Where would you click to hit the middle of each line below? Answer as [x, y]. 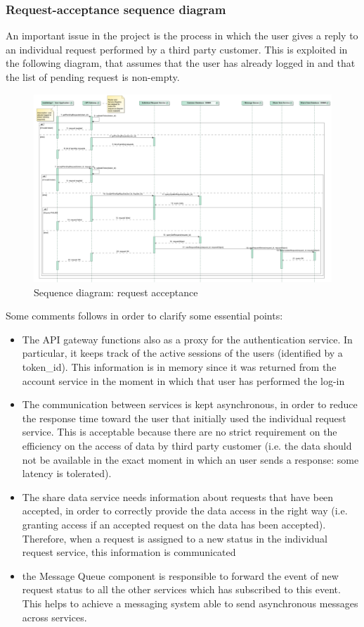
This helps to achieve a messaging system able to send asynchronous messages [190, 603]
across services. [54, 617]
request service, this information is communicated [129, 552]
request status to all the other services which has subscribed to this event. [181, 589]
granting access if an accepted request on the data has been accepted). [174, 524]
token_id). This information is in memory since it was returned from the [179, 367]
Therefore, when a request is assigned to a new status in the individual [175, 538]
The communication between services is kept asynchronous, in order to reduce [190, 404]
